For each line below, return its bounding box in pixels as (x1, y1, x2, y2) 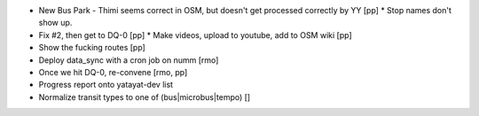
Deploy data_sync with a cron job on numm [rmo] (38, 54, 219, 66)
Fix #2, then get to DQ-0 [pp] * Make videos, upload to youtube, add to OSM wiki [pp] (38, 29, 352, 40)
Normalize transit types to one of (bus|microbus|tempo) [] (38, 91, 251, 102)
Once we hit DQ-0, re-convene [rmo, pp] (38, 66, 188, 77)
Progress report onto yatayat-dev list (38, 80, 173, 90)
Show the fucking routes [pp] (38, 43, 145, 53)
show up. (38, 18, 73, 28)
